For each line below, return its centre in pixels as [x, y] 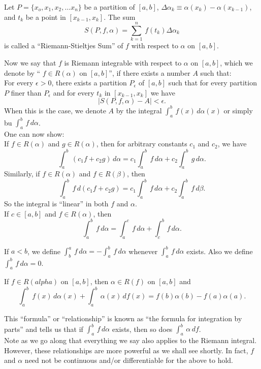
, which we [236, 62]
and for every [74, 92]
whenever [143, 251]
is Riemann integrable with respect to [123, 62]
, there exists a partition [89, 83]
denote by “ [22, 72]
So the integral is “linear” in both [56, 204]
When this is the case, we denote [55, 110]
